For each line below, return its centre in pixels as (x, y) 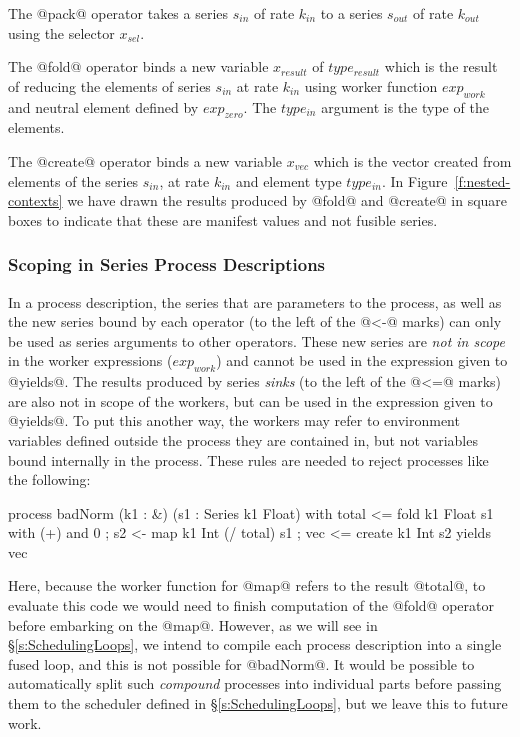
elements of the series (73, 180)
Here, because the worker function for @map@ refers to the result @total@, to (247, 585)
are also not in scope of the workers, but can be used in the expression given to (250, 400)
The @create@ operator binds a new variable (145, 160)
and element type (288, 180)
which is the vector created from (412, 160)
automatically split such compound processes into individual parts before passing (255, 683)
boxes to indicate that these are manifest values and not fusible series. (223, 219)
